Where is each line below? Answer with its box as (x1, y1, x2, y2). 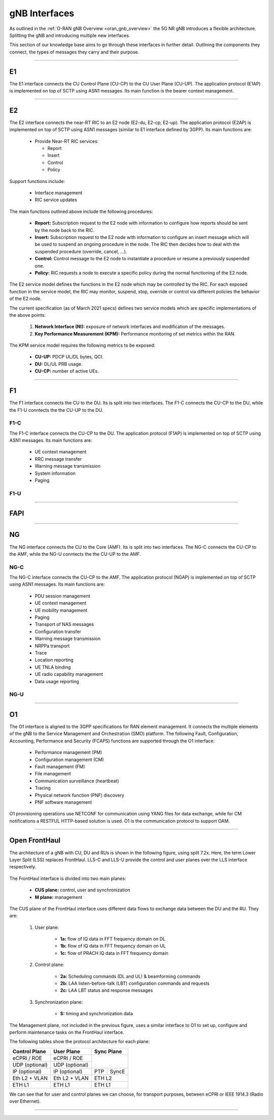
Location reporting (35, 657, 74, 663)
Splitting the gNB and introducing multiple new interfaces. (9, 32, 130, 38)
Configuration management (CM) (35, 756, 104, 763)
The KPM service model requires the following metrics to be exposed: (9, 342, 156, 348)
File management (35, 771, 71, 777)
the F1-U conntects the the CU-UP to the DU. (9, 407, 104, 413)
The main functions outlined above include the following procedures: (9, 208, 153, 215)
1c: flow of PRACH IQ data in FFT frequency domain (60, 950, 168, 956)
